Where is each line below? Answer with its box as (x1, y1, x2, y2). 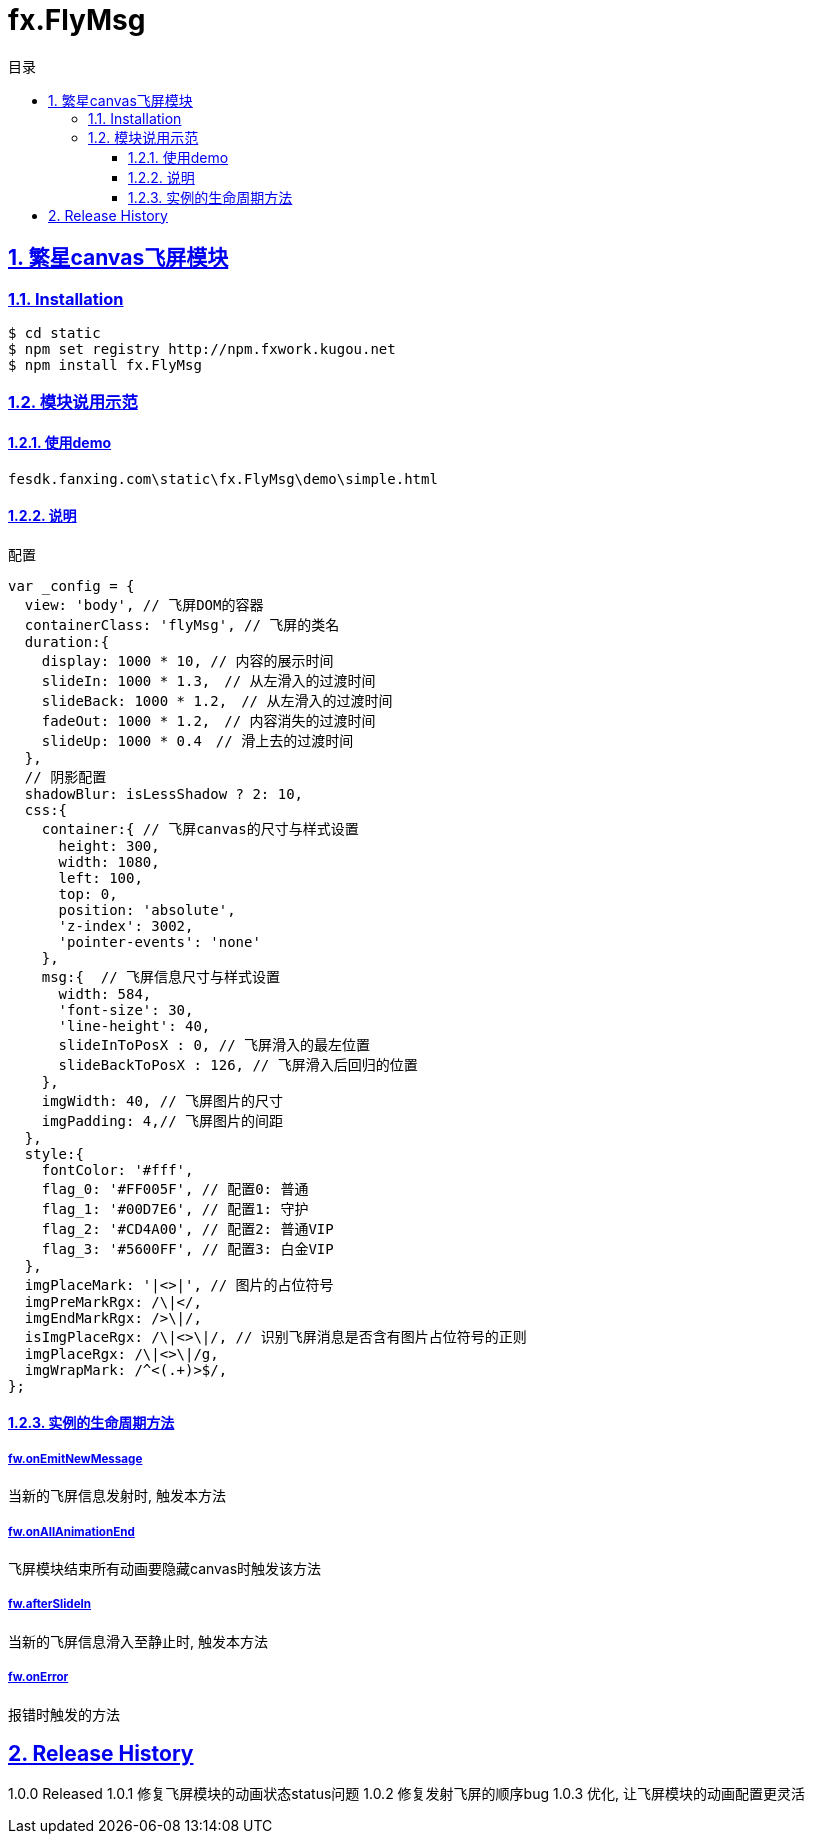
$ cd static (8, 324, 101, 341)
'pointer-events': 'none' (58, 933, 261, 950)
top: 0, (58, 885, 118, 902)
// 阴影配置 (24, 768, 107, 785)
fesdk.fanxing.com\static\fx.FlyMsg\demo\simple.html (8, 470, 438, 487)
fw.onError (8, 1670, 69, 1685)
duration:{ (24, 633, 110, 650)
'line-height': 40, (58, 1017, 211, 1034)
